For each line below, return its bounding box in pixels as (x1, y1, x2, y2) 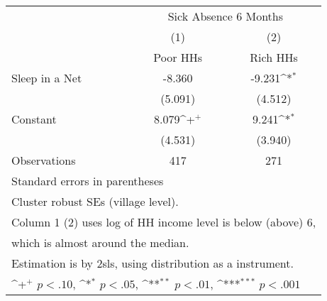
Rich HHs (250, 49, 298, 65)
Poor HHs (153, 49, 203, 65)
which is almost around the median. (11, 234, 189, 251)
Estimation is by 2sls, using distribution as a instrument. (11, 255, 294, 271)
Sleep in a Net (11, 70, 82, 86)
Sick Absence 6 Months (167, 8, 284, 24)
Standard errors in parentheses (11, 173, 164, 189)
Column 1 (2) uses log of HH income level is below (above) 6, (11, 214, 316, 230)
